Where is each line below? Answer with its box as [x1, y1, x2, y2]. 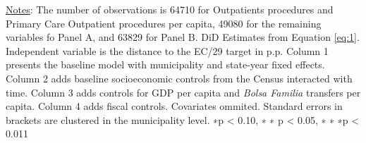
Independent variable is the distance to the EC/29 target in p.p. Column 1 [6, 43, 329, 58]
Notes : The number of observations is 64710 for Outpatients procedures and [6, 2, 334, 16]
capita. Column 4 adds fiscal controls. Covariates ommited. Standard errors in [6, 99, 343, 113]
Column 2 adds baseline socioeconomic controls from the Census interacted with [6, 70, 353, 85]
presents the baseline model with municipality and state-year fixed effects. [6, 57, 325, 72]
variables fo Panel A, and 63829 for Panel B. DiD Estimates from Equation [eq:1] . [6, 30, 360, 44]
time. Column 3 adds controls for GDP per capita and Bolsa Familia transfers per [6, 85, 361, 99]
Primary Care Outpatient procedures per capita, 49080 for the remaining [6, 15, 322, 30]
